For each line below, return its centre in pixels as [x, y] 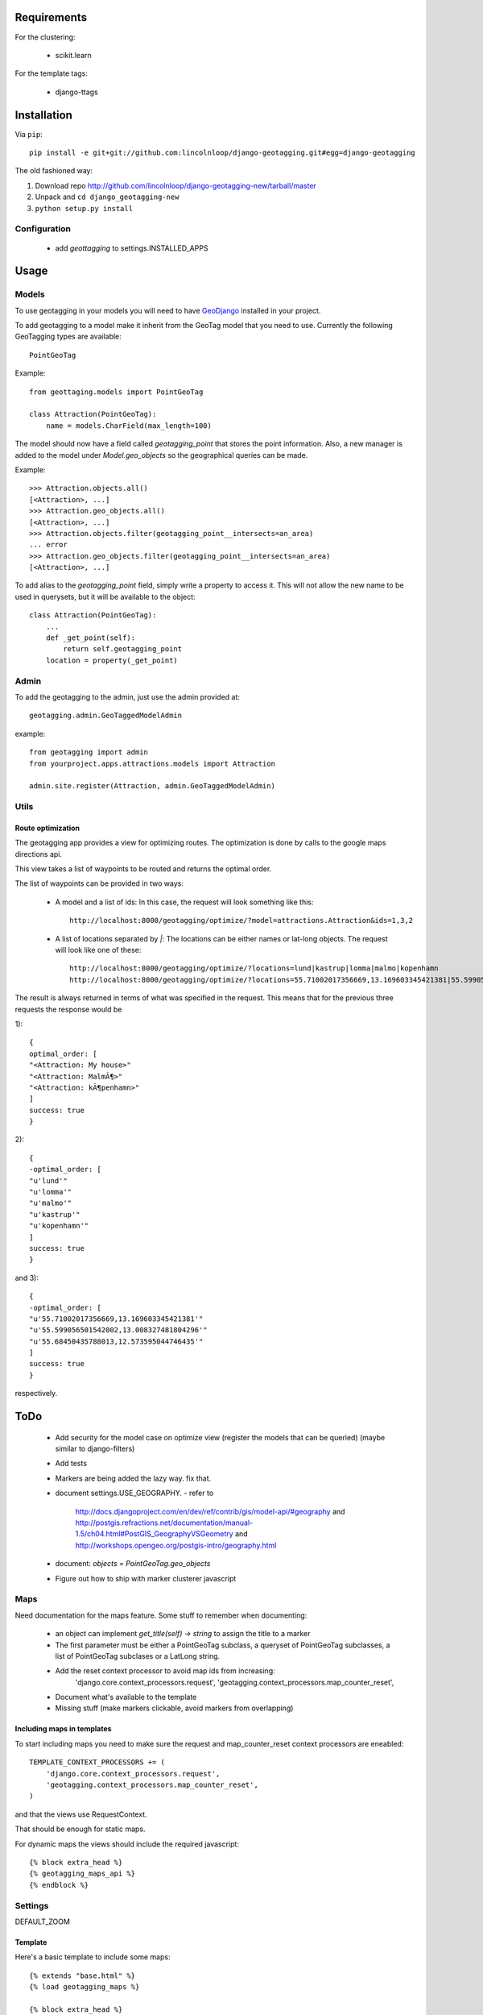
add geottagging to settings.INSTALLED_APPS [132, 248]
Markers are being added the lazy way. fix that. [133, 1478]
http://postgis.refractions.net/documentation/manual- [164, 1523]
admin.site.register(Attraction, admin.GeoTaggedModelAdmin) [152, 786]
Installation [43, 115]
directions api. [38, 854]
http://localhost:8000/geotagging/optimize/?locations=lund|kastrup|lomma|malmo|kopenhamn [254, 968]
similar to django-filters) [95, 1449]
